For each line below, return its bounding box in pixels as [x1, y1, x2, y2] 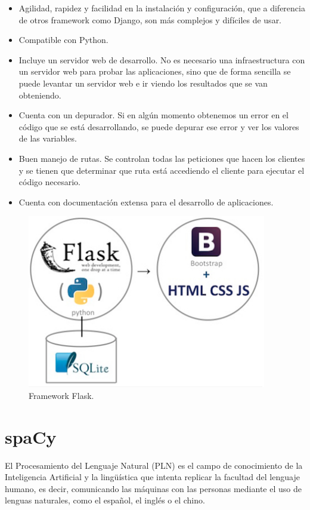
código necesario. [18, 176, 80, 188]
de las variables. [18, 132, 77, 145]
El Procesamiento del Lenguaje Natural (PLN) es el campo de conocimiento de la [5, 459, 303, 471]
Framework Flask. [29, 389, 94, 401]
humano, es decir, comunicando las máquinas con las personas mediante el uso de [5, 482, 302, 494]
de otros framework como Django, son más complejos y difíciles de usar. [18, 13, 282, 26]
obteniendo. [18, 88, 61, 101]
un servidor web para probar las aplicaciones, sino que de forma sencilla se [18, 65, 291, 78]
